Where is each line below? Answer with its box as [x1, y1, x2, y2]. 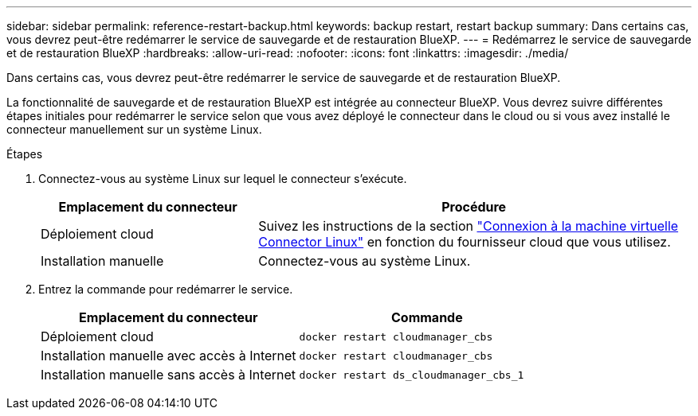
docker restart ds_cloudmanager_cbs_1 [299, 368, 524, 381]
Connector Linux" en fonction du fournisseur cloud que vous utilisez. [258, 234, 671, 250]
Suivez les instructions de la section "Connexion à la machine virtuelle [258, 218, 679, 234]
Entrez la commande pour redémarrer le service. [38, 282, 293, 296]
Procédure [441, 199, 507, 215]
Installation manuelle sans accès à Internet [41, 367, 296, 383]
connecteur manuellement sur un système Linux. [6, 122, 262, 136]
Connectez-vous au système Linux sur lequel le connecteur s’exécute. [38, 172, 407, 185]
